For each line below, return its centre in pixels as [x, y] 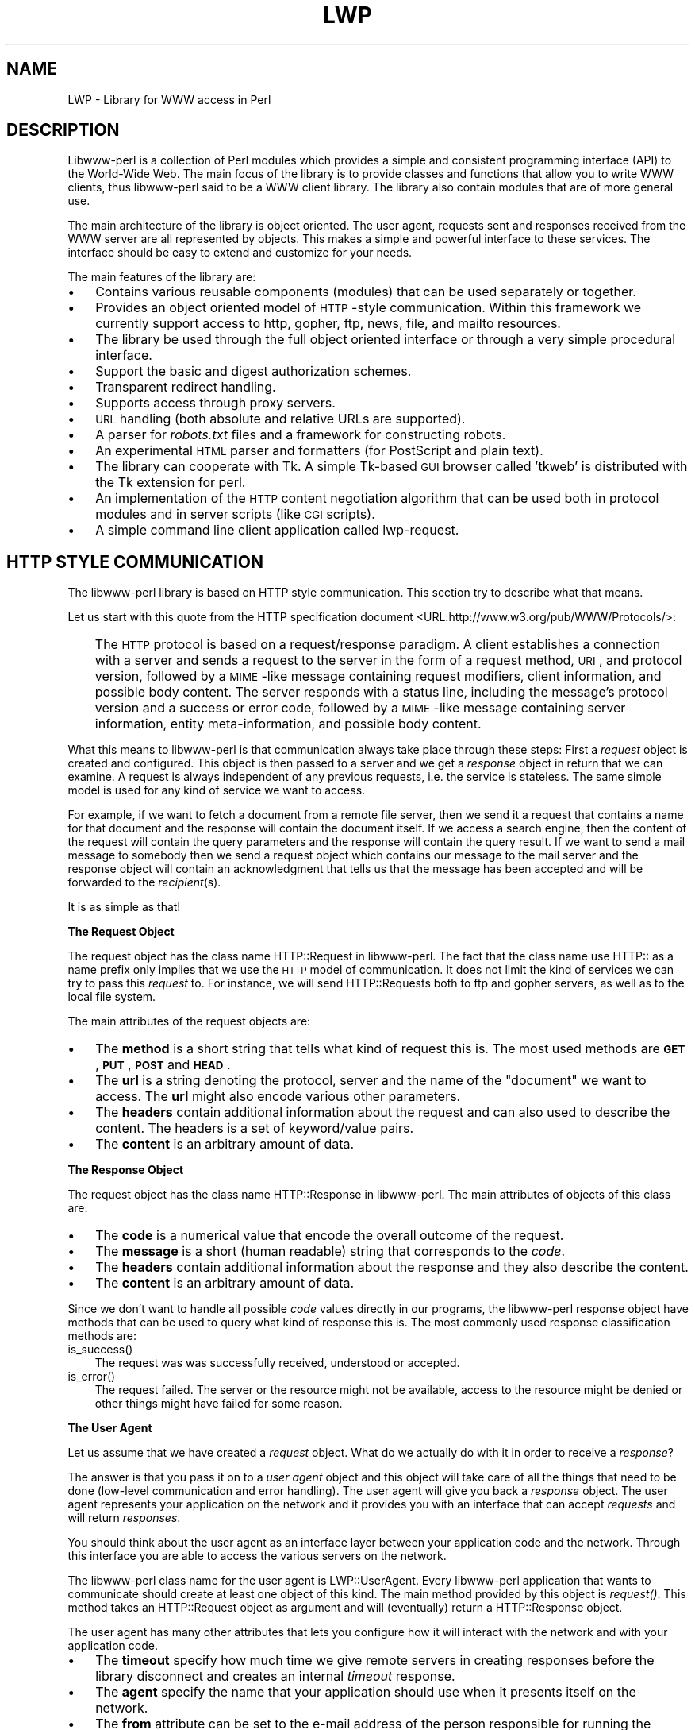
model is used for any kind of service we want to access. [217, 790]
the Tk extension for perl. [171, 483]
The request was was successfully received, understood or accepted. [277, 1363]
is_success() [100, 1350]
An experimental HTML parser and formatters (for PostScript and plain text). [319, 451]
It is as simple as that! [124, 907]
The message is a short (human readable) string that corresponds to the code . [330, 1251]
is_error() [92, 1377]
